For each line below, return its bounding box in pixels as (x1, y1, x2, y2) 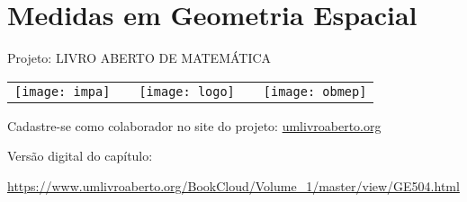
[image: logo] (139, 83, 235, 99)
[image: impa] (14, 83, 111, 99)
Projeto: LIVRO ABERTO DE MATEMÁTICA (7, 48, 272, 67)
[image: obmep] (263, 83, 367, 99)
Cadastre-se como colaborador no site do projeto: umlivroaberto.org (7, 116, 382, 135)
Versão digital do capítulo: (7, 146, 153, 165)
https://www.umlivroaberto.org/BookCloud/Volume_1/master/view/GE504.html (7, 176, 460, 195)
